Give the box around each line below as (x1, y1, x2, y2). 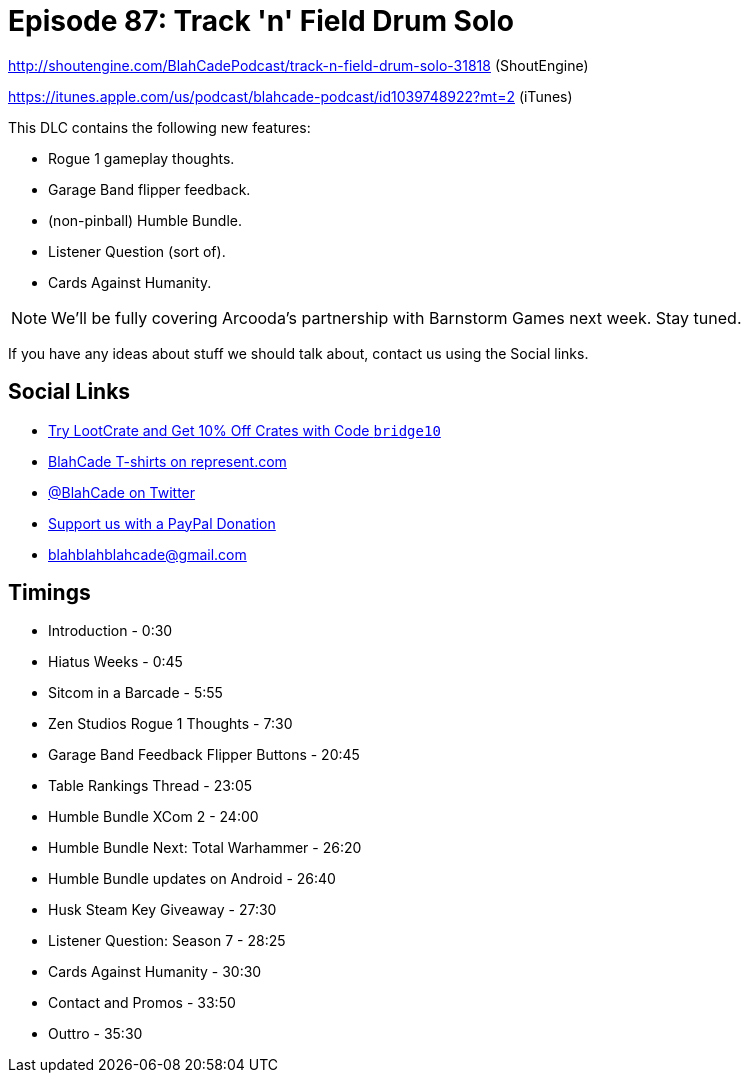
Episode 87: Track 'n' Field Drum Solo (8, 4, 514, 38)
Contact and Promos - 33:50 (48, 994, 236, 1012)
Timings (8, 580, 91, 606)
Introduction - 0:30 (48, 622, 173, 640)
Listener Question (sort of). (48, 242, 226, 260)
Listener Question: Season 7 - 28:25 (48, 932, 286, 950)
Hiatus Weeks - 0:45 (48, 653, 183, 671)
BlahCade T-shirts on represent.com (48, 452, 287, 470)
